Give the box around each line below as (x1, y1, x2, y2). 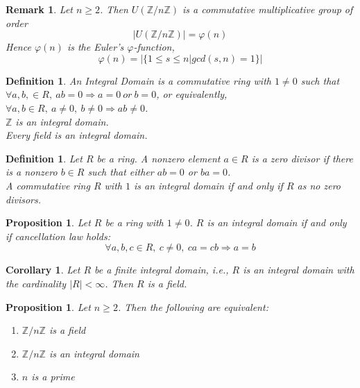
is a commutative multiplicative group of (182, 2, 353, 16)
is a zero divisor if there (251, 151, 353, 165)
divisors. (6, 192, 42, 206)
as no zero (297, 178, 341, 192)
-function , (133, 40, 175, 54)
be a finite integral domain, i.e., (94, 262, 229, 277)
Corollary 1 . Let (6, 262, 80, 277)
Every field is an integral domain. (6, 128, 148, 142)
